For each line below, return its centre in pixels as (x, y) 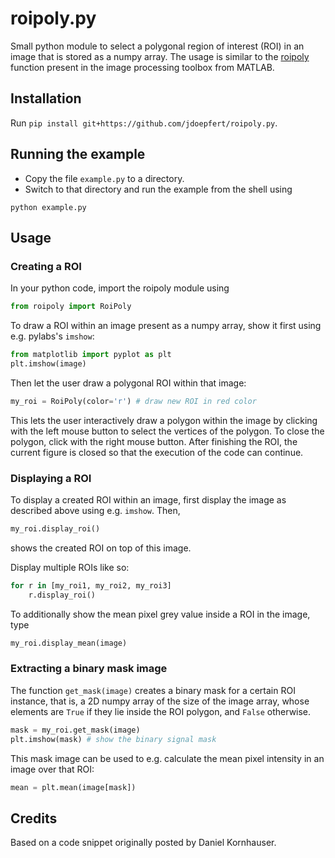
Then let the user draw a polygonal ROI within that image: (128, 383)
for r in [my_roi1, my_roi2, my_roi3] (91, 585)
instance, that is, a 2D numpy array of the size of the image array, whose (160, 701)
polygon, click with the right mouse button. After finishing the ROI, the (154, 441)
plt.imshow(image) (48, 364)
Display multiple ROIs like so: (70, 567)
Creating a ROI (46, 266)
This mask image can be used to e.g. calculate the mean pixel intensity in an (167, 758)
